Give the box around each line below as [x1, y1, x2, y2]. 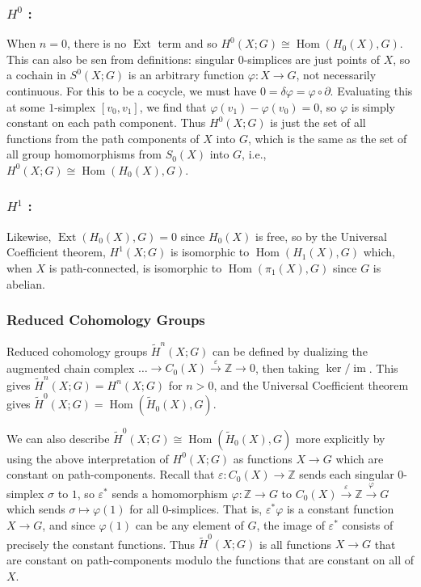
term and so [158, 35, 217, 52]
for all [129, 500, 159, 517]
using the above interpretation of [6, 450, 169, 467]
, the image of [256, 517, 325, 533]
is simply [351, 98, 395, 115]
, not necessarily [296, 66, 377, 83]
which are [335, 450, 384, 467]
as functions [233, 450, 293, 467]
